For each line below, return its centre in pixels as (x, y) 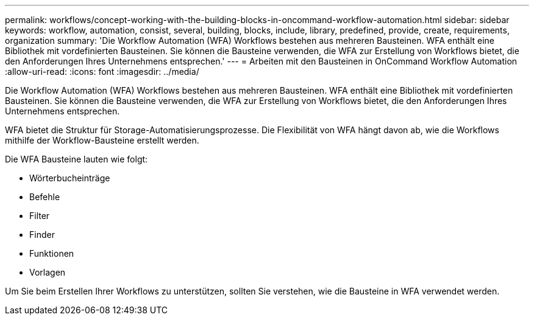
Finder (42, 235)
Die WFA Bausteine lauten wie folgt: (77, 159)
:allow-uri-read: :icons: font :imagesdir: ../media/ (102, 71)
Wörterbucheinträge (70, 178)
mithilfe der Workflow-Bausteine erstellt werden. (102, 140)
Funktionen (52, 253)
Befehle (45, 197)
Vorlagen (48, 272)
